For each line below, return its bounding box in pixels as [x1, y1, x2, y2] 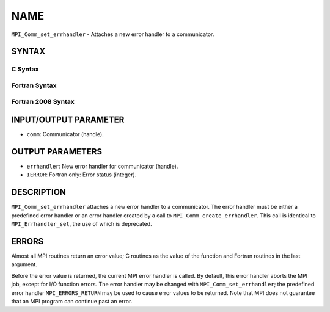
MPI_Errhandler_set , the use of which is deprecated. [11, 220, 152, 228]
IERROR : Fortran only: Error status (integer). [26, 171, 137, 178]
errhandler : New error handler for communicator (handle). [26, 162, 178, 170]
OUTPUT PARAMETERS [11, 147, 103, 157]
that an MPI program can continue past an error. [11, 298, 133, 305]
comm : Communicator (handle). [26, 131, 104, 138]
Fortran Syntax [11, 81, 57, 90]
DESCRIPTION [11, 187, 67, 198]
